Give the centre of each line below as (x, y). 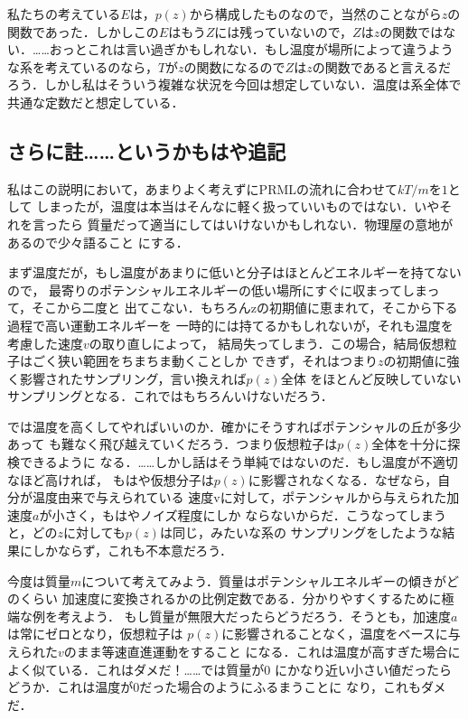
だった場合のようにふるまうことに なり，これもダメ (293, 687)
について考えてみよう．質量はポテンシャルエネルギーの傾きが (264, 580)
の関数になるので (234, 66)
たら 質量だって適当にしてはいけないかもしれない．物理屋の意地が (255, 224)
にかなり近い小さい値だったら (364, 669)
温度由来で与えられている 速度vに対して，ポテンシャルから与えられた (239, 497)
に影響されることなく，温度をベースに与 (341, 634)
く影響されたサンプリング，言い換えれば (127, 378)
